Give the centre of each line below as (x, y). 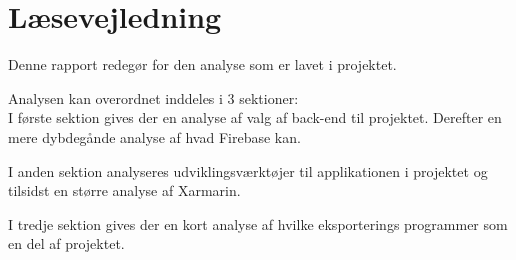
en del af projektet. (66, 243)
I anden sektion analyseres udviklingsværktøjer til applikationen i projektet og (248, 170)
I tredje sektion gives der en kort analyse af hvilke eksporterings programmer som (258, 223)
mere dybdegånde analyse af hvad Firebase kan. (154, 136)
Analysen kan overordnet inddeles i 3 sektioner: (153, 97)
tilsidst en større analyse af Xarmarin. (124, 190)
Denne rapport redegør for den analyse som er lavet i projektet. (202, 64)
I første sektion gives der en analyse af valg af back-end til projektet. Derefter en (255, 117)
